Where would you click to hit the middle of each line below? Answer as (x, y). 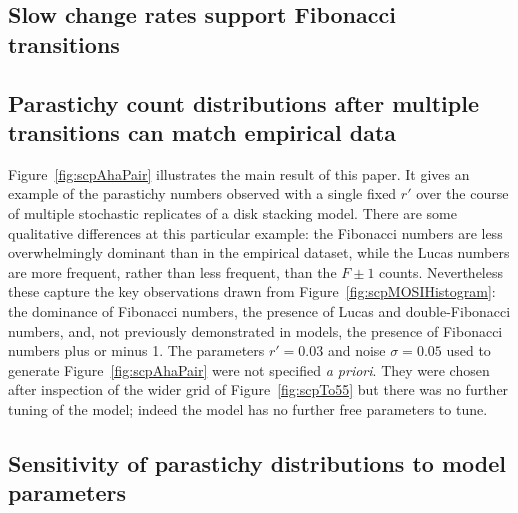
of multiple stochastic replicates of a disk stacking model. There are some (232, 212)
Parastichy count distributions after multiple (243, 102)
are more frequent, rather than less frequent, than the (172, 271)
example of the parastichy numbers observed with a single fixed (202, 193)
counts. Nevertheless (441, 271)
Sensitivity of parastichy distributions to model (257, 462)
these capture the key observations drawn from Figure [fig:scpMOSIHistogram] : (252, 291)
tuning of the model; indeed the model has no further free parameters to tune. (248, 408)
